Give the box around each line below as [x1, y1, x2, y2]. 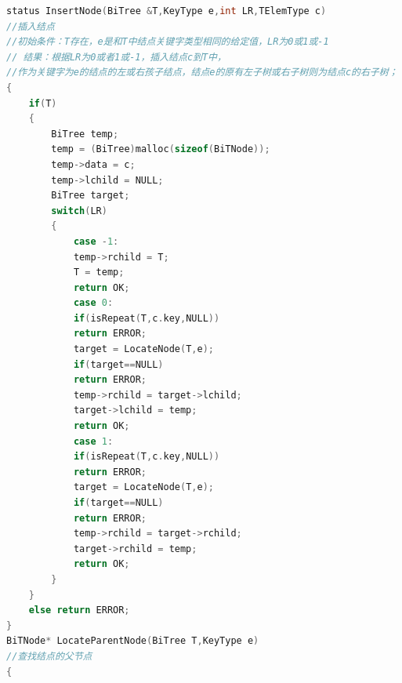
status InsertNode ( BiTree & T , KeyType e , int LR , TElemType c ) [6, 5, 327, 16]
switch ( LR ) [51, 205, 107, 216]
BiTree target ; [51, 190, 130, 202]
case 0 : [73, 297, 114, 309]
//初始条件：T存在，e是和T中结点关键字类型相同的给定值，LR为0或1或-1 [6, 36, 329, 48]
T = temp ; [73, 267, 125, 278]
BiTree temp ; [51, 128, 119, 140]
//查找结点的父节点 [6, 650, 92, 662]
